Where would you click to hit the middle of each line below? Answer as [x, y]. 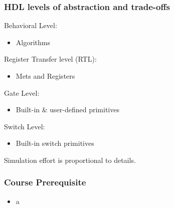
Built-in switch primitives [55, 143]
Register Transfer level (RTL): [50, 59]
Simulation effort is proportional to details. [70, 160]
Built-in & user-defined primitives [67, 110]
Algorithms [33, 42]
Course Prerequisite [45, 182]
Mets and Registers [45, 76]
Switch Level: [25, 126]
